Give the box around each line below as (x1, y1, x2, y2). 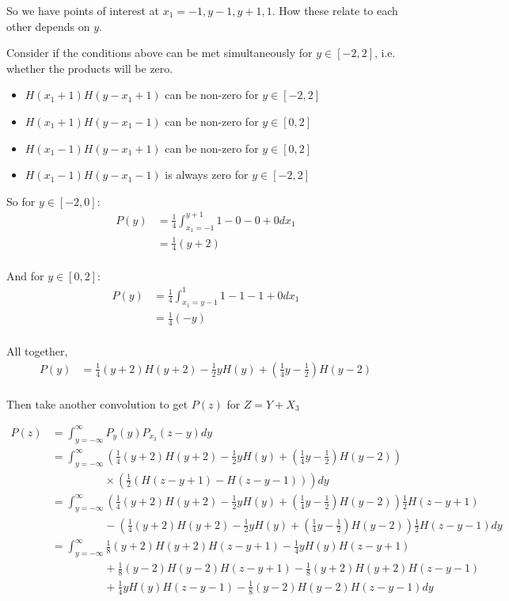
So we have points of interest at (6, 2, 160, 18)
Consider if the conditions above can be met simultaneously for (6, 44, 313, 61)
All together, (6, 343, 68, 359)
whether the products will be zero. (6, 59, 173, 76)
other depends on (6, 17, 90, 34)
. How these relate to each (272, 2, 398, 18)
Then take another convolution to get (6, 395, 188, 412)
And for (6, 268, 44, 284)
